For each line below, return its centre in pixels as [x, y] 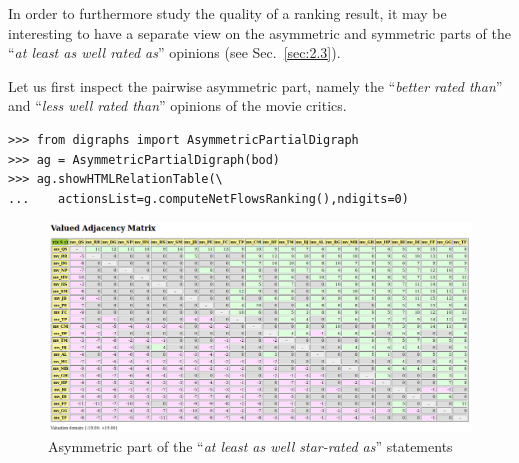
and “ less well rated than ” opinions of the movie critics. [177, 105]
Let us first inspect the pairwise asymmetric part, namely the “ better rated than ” [255, 85]
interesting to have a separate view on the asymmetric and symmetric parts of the [259, 32]
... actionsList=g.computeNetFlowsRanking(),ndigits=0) [208, 198]
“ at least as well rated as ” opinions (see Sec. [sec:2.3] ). [174, 52]
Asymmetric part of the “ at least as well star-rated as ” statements [250, 445]
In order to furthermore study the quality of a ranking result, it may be [227, 13]
